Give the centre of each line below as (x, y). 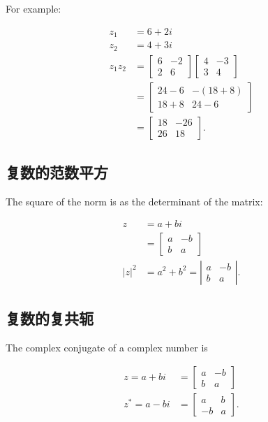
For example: (33, 8)
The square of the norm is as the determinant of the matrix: (134, 201)
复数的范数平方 (57, 172)
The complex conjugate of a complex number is (107, 347)
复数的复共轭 (50, 318)
